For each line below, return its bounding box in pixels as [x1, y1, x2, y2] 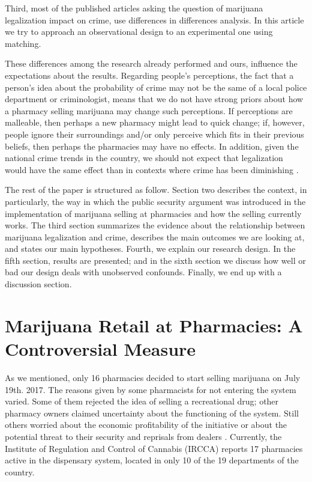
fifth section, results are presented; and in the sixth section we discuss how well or [5, 254, 306, 266]
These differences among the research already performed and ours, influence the [5, 57, 298, 70]
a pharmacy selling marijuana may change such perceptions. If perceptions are [5, 104, 293, 117]
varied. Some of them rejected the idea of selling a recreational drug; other [5, 395, 279, 407]
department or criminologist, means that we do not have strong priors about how [5, 93, 304, 105]
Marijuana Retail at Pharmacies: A [5, 313, 303, 337]
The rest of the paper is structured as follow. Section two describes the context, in [5, 183, 307, 196]
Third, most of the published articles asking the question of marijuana [5, 2, 263, 14]
